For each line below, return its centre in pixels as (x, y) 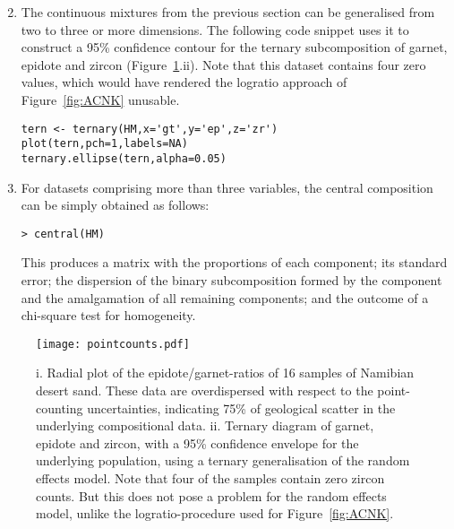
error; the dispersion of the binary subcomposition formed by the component (231, 279)
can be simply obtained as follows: (115, 205)
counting (60, 408)
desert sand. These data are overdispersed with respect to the (205, 390)
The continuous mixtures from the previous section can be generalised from (228, 12)
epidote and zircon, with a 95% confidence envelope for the (197, 442)
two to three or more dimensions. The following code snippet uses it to (215, 29)
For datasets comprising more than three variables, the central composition (227, 187)
